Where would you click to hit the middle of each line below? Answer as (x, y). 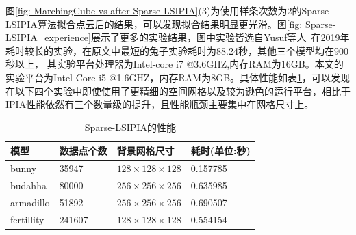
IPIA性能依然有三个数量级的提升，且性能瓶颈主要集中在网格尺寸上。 (160, 104)
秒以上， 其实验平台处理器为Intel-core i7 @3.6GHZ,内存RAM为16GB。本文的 (175, 64)
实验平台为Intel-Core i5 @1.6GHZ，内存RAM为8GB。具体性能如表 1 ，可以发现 (178, 77)
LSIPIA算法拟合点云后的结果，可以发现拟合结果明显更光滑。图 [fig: (154, 24)
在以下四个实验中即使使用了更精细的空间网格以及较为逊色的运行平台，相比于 (178, 91)
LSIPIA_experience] (48, 37)
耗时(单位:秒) (220, 151)
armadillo (30, 202)
